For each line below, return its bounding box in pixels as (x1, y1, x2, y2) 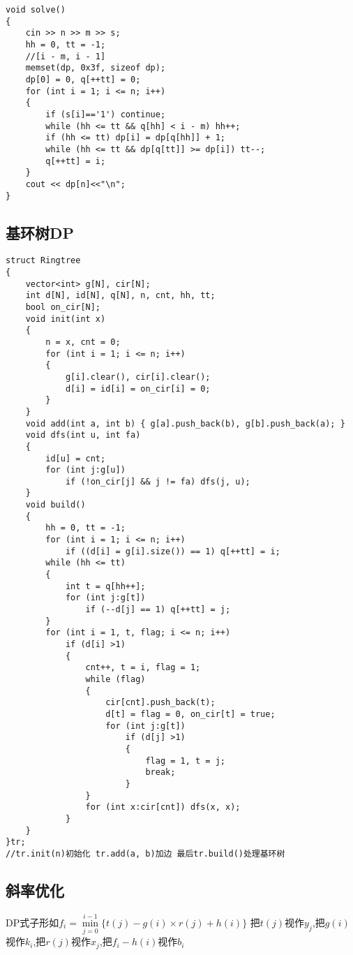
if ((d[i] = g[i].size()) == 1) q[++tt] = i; (65, 546, 280, 556)
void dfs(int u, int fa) (25, 430, 141, 441)
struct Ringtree (6, 256, 81, 266)
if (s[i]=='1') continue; (45, 109, 166, 119)
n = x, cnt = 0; (45, 336, 121, 347)
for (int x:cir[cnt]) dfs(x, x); (85, 802, 241, 813)
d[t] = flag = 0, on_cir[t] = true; (105, 709, 276, 719)
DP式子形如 (6, 915, 59, 929)
